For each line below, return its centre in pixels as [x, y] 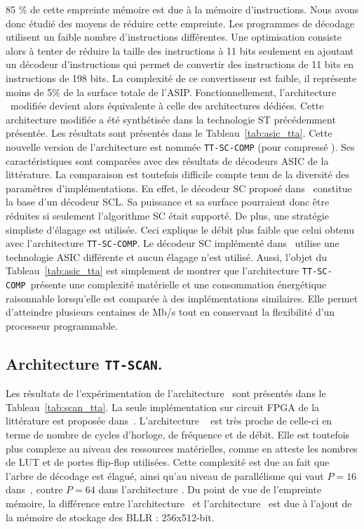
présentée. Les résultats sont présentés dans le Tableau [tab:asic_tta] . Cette [169, 133]
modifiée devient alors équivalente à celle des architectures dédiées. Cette [167, 106]
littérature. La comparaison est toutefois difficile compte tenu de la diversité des [177, 174]
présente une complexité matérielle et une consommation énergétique [178, 284]
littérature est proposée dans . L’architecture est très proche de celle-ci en [169, 421]
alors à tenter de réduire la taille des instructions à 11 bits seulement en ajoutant [180, 50]
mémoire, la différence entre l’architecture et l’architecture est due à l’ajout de [179, 503]
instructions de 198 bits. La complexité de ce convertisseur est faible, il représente [181, 78]
